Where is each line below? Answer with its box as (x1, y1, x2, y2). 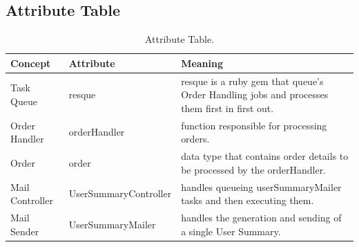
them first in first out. (181, 100, 274, 115)
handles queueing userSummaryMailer (181, 179, 342, 194)
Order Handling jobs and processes (181, 87, 329, 102)
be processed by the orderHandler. (181, 162, 327, 176)
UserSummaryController (68, 186, 172, 201)
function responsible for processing (181, 118, 327, 132)
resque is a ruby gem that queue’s (181, 73, 324, 88)
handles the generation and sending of (181, 210, 342, 224)
